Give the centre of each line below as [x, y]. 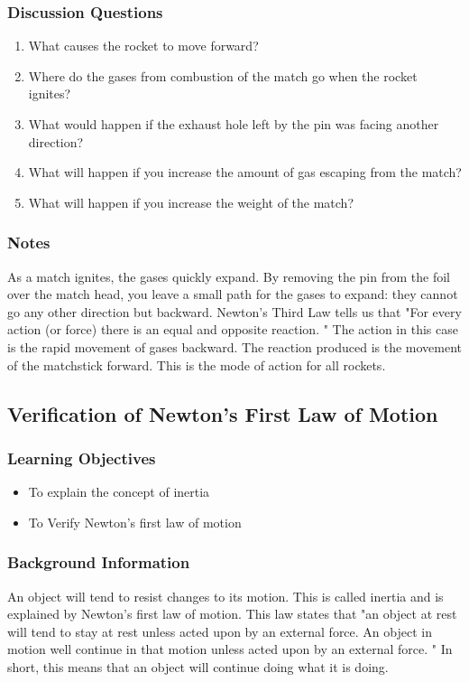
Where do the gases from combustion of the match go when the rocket [223, 75]
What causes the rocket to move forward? [143, 46]
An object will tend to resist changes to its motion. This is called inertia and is [225, 596]
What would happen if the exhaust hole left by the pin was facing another [234, 124]
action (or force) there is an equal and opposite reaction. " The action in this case [233, 329]
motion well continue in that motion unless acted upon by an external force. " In [230, 649]
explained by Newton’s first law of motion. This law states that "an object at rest [232, 614]
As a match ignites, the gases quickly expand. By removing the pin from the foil [229, 276]
